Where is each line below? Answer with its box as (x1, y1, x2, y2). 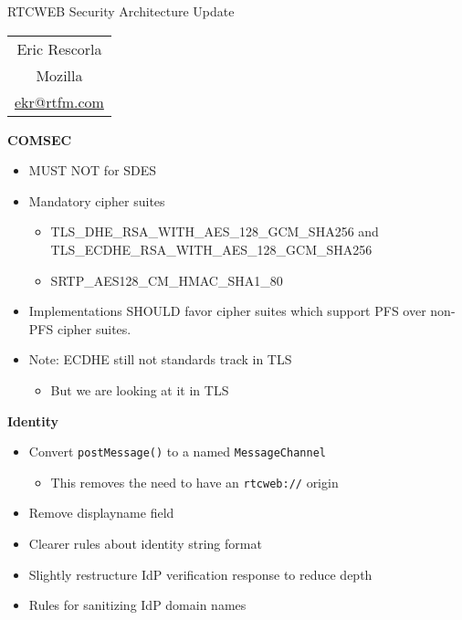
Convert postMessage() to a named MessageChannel (28, 442, 326, 461)
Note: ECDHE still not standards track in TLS (28, 350, 292, 369)
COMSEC (7, 130, 72, 149)
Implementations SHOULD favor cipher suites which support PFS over (28, 301, 426, 321)
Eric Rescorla (16, 37, 102, 59)
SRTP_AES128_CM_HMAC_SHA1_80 (50, 270, 283, 289)
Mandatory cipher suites (28, 191, 165, 210)
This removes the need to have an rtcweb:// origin (50, 472, 339, 491)
